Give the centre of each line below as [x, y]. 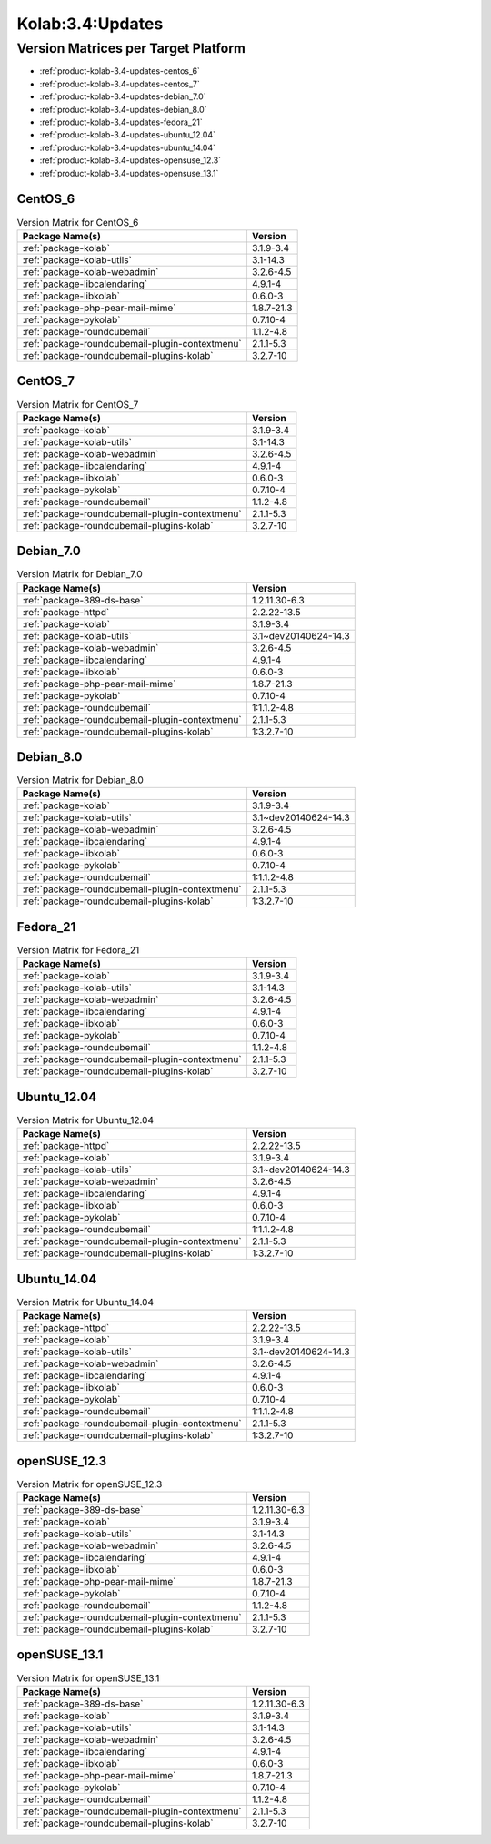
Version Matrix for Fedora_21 [78, 950]
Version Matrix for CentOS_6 [78, 222]
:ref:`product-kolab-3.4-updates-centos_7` [120, 84]
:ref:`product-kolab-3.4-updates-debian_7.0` [123, 96]
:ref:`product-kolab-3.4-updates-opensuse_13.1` [129, 173]
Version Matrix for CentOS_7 [78, 404]
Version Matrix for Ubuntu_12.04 [85, 1120]
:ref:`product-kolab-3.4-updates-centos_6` [120, 71]
